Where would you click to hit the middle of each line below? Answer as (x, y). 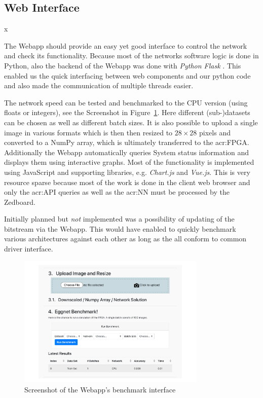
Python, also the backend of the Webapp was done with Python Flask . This (123, 65)
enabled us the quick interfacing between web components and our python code (127, 75)
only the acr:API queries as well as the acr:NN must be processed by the (117, 192)
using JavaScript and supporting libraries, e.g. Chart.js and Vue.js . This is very (127, 172)
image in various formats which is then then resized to (88, 132)
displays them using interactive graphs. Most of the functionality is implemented (129, 162)
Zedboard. (20, 202)
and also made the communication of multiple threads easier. (99, 85)
